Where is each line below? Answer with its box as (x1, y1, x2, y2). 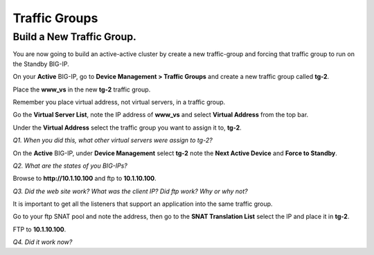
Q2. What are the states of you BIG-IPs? (12, 161, 128, 170)
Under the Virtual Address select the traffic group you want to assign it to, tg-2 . (12, 123, 242, 132)
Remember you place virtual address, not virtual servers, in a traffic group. (12, 98, 226, 106)
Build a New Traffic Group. (12, 30, 136, 43)
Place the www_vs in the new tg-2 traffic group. (12, 85, 151, 94)
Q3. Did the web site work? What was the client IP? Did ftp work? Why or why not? (12, 187, 249, 195)
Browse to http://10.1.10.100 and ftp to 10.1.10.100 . (12, 174, 157, 183)
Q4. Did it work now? (12, 238, 73, 246)
